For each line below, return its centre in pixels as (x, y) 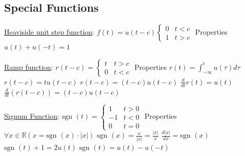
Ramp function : (29, 67)
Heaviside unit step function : (49, 32)
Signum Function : (32, 116)
